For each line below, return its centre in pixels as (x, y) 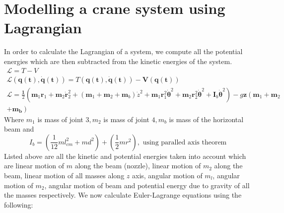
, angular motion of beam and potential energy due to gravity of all (147, 185)
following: (19, 204)
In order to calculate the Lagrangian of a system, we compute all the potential (123, 51)
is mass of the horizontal (206, 119)
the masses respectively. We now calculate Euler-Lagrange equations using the (123, 195)
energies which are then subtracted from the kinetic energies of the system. (118, 61)
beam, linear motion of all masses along (64, 175)
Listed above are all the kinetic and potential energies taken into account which (125, 156)
